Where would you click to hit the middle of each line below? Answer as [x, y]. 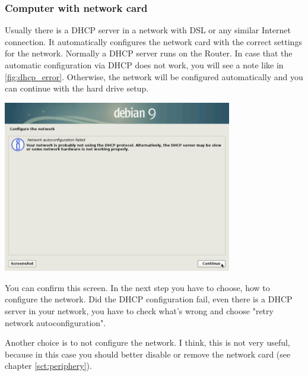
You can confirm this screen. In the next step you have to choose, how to [137, 287]
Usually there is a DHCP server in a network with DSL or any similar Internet [148, 30]
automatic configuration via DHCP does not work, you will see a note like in [144, 65]
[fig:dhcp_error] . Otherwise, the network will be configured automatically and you [154, 76]
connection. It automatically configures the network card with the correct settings [153, 41]
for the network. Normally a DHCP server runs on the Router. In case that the [149, 53]
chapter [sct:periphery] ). [48, 366]
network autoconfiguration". [55, 322]
